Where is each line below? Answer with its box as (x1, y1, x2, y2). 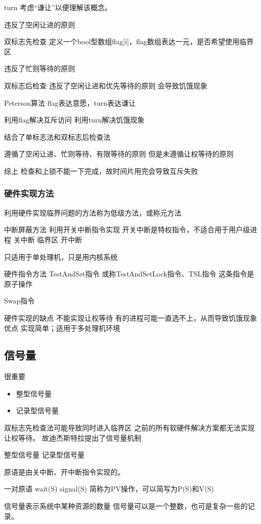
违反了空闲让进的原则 (4, 19, 75, 29)
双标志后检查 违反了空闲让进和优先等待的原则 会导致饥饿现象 (4, 80, 208, 90)
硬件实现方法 (4, 187, 54, 200)
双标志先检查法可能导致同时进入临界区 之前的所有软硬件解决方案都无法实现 (4, 422, 255, 433)
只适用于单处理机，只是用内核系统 (4, 251, 118, 262)
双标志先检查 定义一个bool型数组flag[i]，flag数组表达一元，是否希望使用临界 (4, 36, 254, 47)
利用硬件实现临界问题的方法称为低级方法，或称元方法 (4, 207, 181, 218)
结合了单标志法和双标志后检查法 (4, 131, 110, 142)
